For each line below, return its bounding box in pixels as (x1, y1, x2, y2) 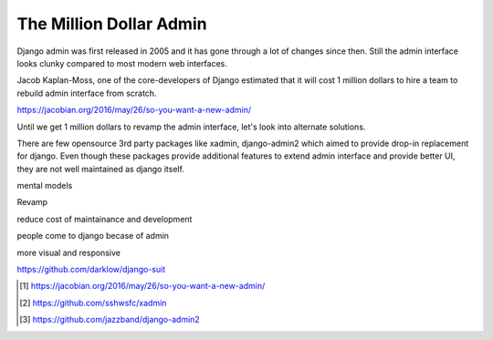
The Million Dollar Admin (16, 14, 207, 34)
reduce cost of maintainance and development (16, 213, 193, 224)
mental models (16, 180, 73, 191)
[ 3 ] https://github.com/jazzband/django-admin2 (19, 314, 200, 325)
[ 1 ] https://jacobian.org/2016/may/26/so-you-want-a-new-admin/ (19, 281, 266, 292)
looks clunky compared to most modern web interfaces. (16, 57, 228, 68)
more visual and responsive (16, 247, 121, 258)
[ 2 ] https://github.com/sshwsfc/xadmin (19, 297, 167, 308)
